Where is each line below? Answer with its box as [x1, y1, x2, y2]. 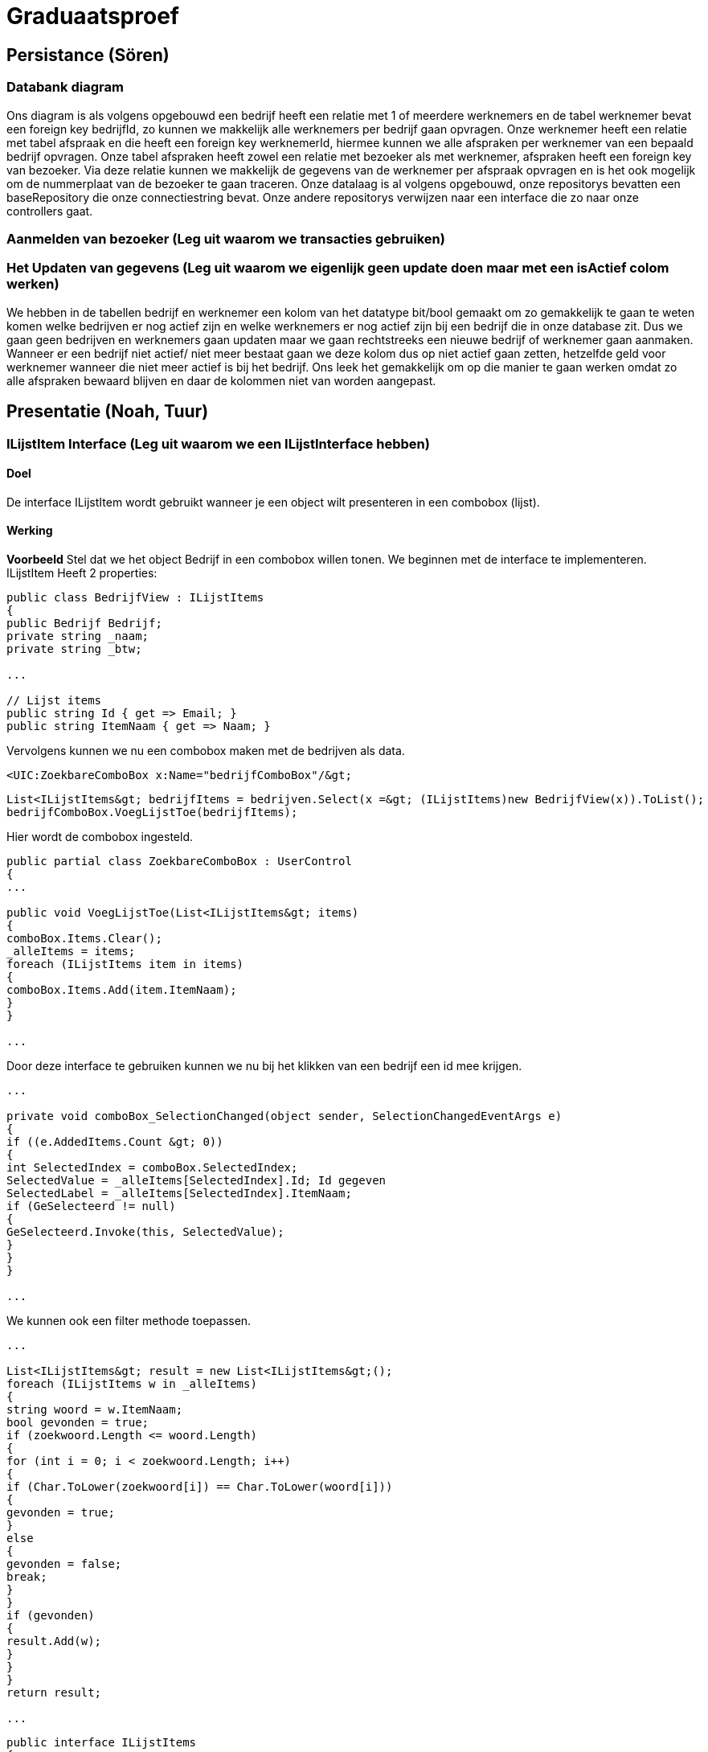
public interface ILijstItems [6, 1735, 197, 1749]
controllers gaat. [6, 203, 93, 218]
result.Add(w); [6, 1634, 102, 1647]
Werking [6, 523, 53, 538]
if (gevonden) [6, 1608, 95, 1622]
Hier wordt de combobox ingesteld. [6, 829, 194, 843]
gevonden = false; [6, 1557, 122, 1570]
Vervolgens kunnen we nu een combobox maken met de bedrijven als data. [6, 743, 405, 757]
